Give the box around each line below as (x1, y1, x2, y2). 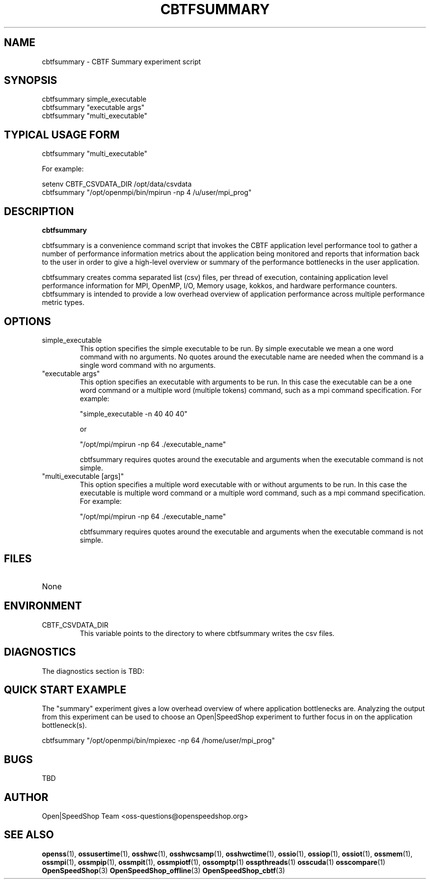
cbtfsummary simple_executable (42, 95, 147, 104)
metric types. (42, 298, 85, 307)
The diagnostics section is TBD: (42, 666, 144, 675)
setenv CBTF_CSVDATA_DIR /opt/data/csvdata (42, 180, 192, 189)
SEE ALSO (4, 828, 54, 841)
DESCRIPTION (4, 205, 74, 218)
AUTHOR (4, 791, 49, 803)
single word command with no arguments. (80, 360, 216, 369)
